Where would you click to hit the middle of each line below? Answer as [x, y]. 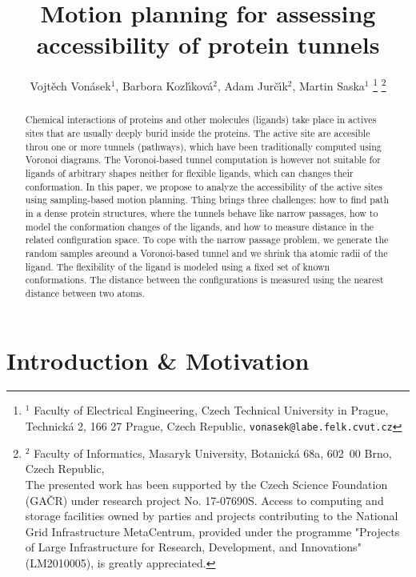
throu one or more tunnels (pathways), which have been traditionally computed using [203, 146]
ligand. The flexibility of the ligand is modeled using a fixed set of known [178, 266]
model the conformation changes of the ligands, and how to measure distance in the [200, 226]
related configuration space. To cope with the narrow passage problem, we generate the [207, 240]
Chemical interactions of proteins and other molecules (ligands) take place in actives [201, 120]
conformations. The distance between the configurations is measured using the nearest [204, 280]
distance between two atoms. [85, 293]
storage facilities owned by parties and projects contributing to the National [212, 516]
